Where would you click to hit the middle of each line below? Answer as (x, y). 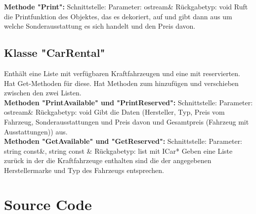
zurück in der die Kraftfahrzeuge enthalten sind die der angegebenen (108, 160)
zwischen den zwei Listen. (43, 93)
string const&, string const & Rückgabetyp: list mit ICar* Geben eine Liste (118, 150)
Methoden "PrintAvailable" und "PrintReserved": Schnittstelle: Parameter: (128, 102)
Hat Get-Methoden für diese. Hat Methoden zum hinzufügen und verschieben (121, 83)
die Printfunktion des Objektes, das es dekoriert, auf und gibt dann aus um (118, 16)
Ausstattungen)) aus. (36, 131)
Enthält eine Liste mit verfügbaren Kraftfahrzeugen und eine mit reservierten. (122, 73)
